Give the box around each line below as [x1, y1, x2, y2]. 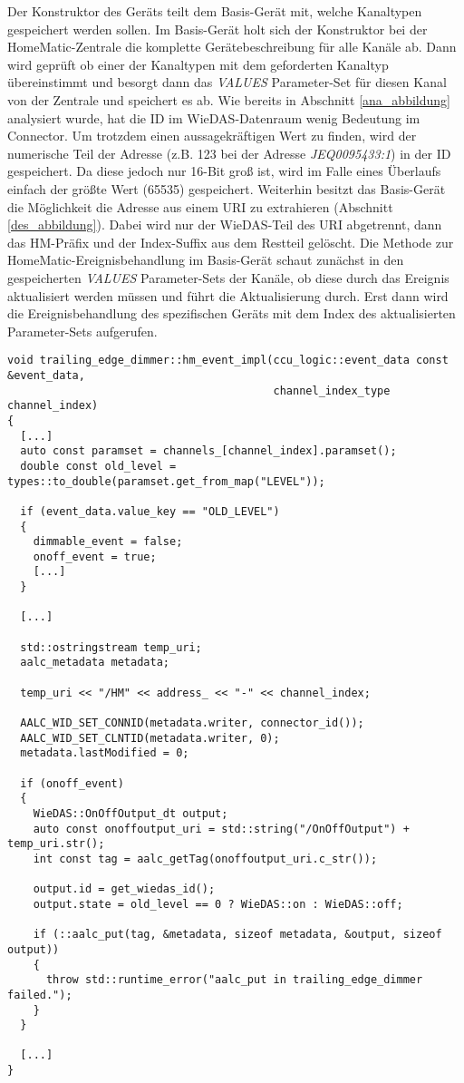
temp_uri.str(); [7, 837, 105, 851]
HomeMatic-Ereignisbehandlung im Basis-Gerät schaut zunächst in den [7, 250, 404, 269]
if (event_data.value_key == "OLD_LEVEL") [20, 504, 280, 518]
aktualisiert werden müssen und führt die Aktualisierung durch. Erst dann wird [7, 286, 449, 305]
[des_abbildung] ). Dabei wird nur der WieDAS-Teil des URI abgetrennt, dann [7, 215, 442, 234]
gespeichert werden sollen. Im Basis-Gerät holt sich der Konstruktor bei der [7, 19, 428, 38]
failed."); [7, 988, 72, 1001]
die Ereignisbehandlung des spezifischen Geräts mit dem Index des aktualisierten [7, 304, 456, 323]
